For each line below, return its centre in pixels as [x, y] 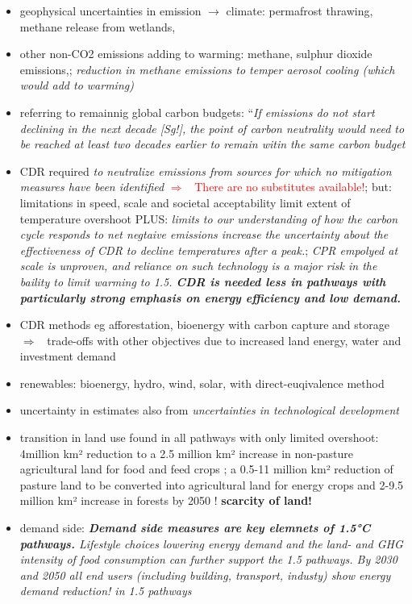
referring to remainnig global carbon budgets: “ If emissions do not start [197, 112]
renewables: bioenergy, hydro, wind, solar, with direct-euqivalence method [202, 383]
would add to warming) [77, 85]
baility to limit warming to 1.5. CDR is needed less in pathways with [203, 281]
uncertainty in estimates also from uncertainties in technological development [209, 410]
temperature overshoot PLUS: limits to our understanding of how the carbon [209, 218]
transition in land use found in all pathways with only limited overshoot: [199, 437]
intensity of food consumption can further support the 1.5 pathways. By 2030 [208, 559]
